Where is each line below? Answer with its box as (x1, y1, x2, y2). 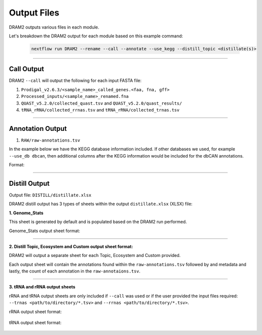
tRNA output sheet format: (9, 320, 62, 326)
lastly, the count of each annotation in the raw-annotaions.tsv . (9, 268, 141, 274)
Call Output (9, 65, 45, 73)
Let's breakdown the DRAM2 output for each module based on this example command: (9, 33, 183, 39)
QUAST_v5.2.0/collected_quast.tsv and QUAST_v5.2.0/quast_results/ (21, 100, 182, 106)
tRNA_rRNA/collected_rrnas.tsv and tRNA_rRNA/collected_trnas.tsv (21, 107, 180, 112)
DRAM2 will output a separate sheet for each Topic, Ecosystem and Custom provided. (9, 253, 181, 258)
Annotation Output (9, 124, 67, 133)
